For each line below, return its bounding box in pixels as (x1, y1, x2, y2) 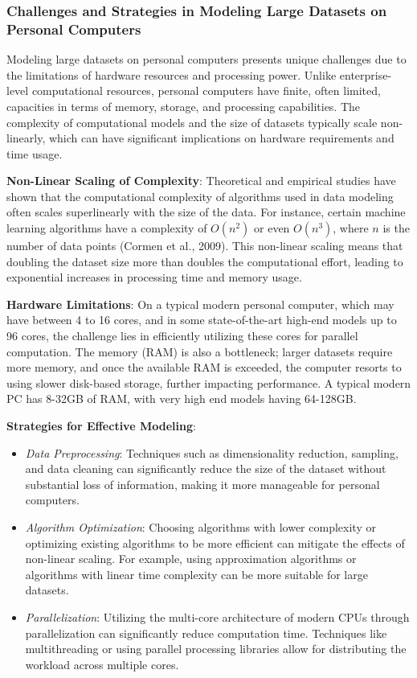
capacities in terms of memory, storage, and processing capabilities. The (6, 97, 361, 114)
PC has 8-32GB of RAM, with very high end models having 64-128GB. (6, 390, 357, 407)
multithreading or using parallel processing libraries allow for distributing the (25, 640, 407, 657)
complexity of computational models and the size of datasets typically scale (6, 113, 378, 130)
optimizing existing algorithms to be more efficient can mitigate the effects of (25, 534, 405, 551)
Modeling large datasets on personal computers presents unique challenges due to (6, 51, 407, 68)
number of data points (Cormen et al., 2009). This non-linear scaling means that (6, 237, 403, 254)
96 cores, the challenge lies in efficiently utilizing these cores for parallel (6, 327, 358, 344)
